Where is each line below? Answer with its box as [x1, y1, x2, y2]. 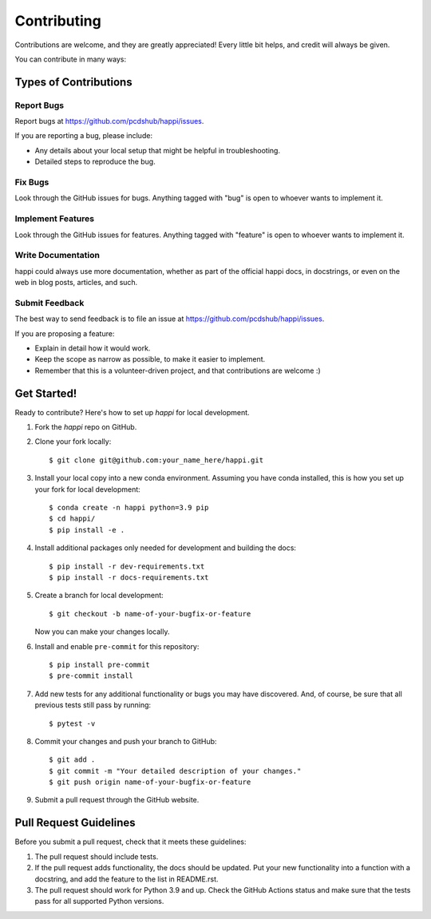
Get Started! [14, 386, 77, 400]
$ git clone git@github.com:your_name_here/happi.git [49, 455, 263, 465]
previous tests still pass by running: [34, 700, 152, 710]
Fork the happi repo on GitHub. [34, 422, 137, 432]
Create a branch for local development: [34, 591, 164, 600]
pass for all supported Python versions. [34, 897, 164, 906]
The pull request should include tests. [34, 851, 159, 862]
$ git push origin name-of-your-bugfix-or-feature [49, 778, 251, 786]
